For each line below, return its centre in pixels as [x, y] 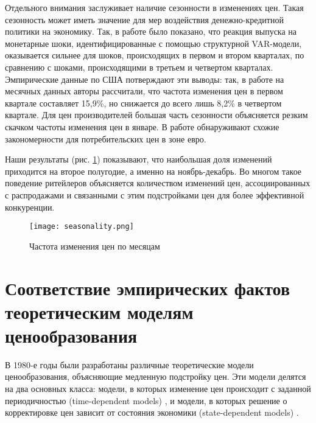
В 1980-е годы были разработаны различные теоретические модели [129, 364]
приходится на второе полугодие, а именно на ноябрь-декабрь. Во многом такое [153, 171]
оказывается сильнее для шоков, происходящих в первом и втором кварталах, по [155, 55]
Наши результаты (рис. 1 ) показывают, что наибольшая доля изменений [139, 159]
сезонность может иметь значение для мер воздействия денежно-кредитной [144, 19]
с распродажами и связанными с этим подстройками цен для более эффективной [155, 194]
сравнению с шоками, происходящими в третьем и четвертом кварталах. [139, 67]
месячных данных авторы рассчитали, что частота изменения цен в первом [144, 91]
